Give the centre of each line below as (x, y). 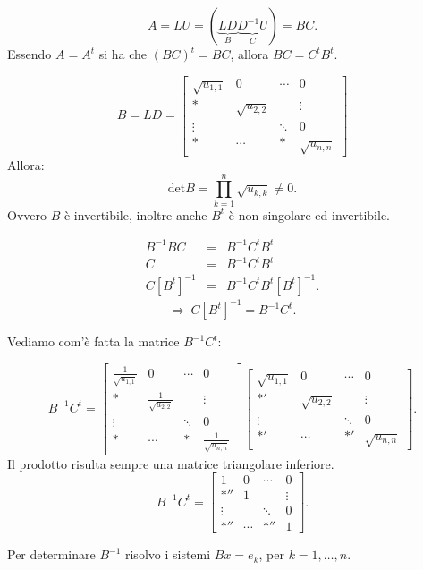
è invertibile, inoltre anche (135, 214)
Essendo (30, 54)
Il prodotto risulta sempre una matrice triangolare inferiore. (171, 463)
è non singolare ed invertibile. (309, 214)
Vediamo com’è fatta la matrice (93, 341)
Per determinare (51, 554)
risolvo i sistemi (168, 554)
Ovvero (27, 214)
